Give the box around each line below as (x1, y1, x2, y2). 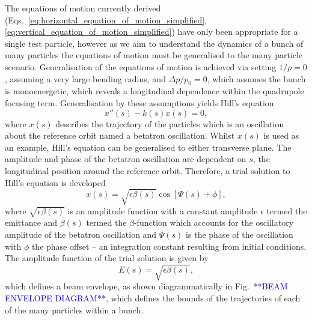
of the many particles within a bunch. (5, 303, 144, 316)
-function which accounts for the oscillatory (133, 216, 294, 229)
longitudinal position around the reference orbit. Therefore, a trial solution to (5, 164, 290, 177)
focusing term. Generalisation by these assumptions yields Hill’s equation (5, 96, 274, 109)
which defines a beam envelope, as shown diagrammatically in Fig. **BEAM (5, 280, 288, 292)
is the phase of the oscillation (186, 228, 293, 241)
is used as (263, 129, 299, 142)
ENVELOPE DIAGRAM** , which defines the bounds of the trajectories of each (5, 291, 301, 304)
